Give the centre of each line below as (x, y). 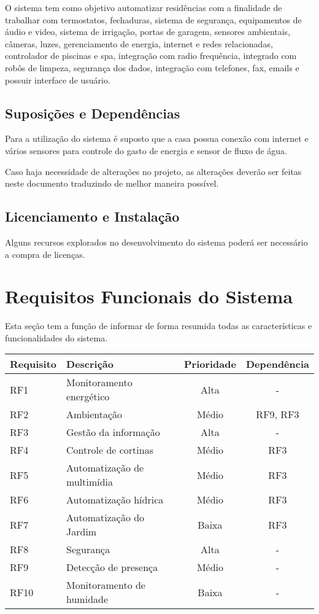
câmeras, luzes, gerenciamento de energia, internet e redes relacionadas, (139, 43)
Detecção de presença (112, 567)
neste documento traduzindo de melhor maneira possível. (112, 183)
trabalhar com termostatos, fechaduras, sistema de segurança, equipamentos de (153, 19)
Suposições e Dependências (93, 113)
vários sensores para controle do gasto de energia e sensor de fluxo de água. (146, 150)
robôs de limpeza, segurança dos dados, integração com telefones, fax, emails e (152, 67)
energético (88, 397)
